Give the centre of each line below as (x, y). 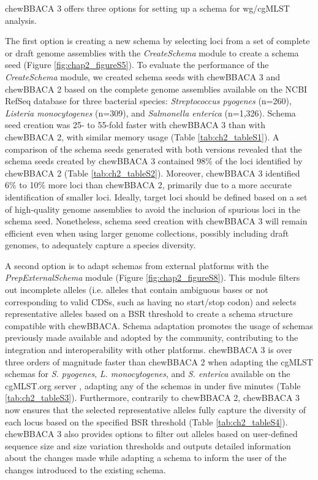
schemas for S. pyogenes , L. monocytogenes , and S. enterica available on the (148, 374)
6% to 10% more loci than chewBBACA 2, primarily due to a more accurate (148, 185)
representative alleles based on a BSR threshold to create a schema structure (149, 314)
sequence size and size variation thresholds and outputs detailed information (148, 445)
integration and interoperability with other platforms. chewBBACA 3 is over (149, 350)
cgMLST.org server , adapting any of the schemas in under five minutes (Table (153, 385)
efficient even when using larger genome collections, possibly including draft (147, 233)
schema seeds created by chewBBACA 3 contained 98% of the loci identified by (154, 161)
